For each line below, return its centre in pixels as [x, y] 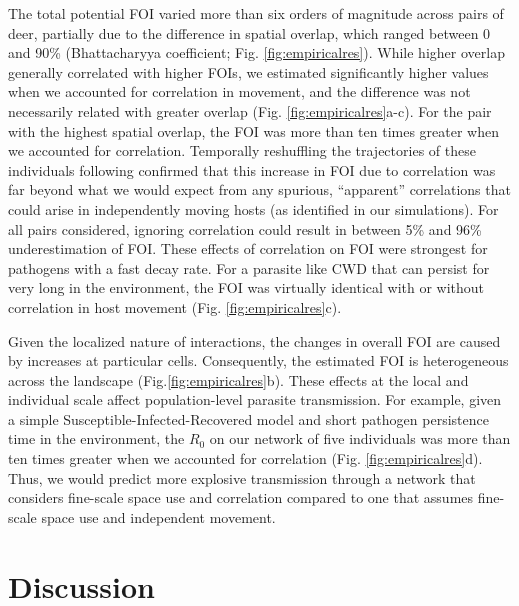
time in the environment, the [96, 438]
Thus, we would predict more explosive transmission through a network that [242, 477]
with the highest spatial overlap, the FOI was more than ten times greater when [254, 130]
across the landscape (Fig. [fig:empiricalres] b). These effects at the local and [238, 379]
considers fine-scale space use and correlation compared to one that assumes [241, 497]
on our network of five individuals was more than [360, 438]
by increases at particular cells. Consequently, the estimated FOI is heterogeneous [258, 360]
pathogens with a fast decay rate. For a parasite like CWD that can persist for [249, 267]
